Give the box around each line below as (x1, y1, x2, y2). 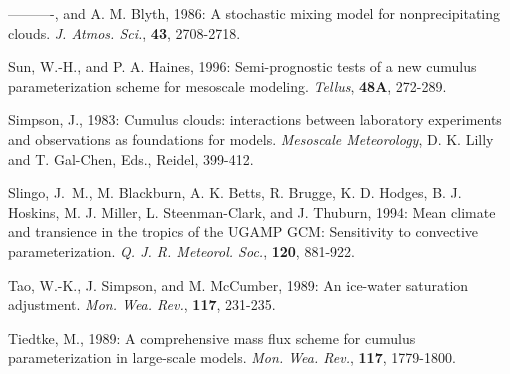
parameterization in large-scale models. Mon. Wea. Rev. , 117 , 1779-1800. (8, 347, 456, 368)
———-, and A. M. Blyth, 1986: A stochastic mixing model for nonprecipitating (8, 3, 501, 23)
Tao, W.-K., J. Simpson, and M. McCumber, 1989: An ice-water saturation (8, 274, 469, 295)
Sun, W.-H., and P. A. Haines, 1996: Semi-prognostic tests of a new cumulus (8, 56, 477, 77)
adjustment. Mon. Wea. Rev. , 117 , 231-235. (8, 294, 276, 315)
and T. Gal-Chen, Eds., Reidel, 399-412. (8, 148, 254, 169)
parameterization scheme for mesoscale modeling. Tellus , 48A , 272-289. (8, 75, 447, 96)
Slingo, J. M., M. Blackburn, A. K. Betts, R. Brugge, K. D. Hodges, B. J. (8, 182, 462, 203)
